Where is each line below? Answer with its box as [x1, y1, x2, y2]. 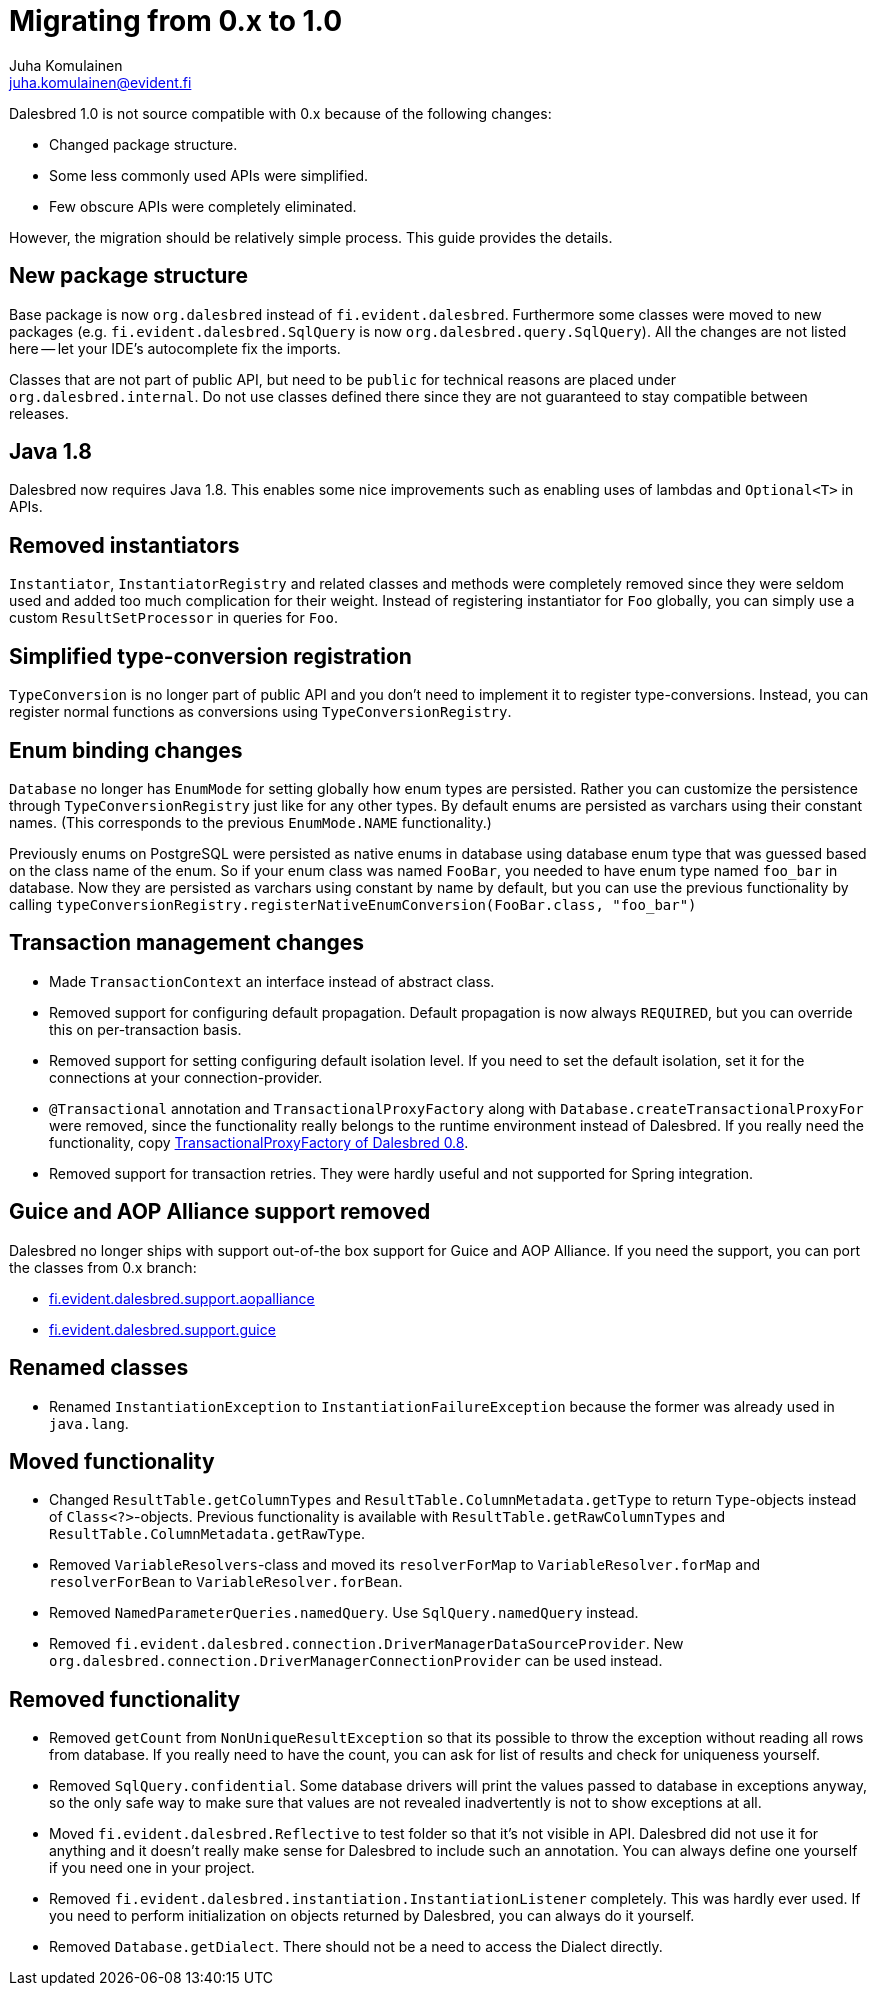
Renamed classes [9, 1355, 189, 1381]
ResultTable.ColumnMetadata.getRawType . [49, 1525, 365, 1543]
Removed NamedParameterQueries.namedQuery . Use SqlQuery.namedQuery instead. [49, 1604, 639, 1622]
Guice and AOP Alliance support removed [9, 1199, 431, 1225]
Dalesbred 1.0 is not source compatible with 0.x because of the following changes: [9, 104, 552, 122]
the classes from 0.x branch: [9, 1258, 197, 1276]
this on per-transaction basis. [49, 1020, 242, 1038]
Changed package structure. [49, 135, 238, 153]
